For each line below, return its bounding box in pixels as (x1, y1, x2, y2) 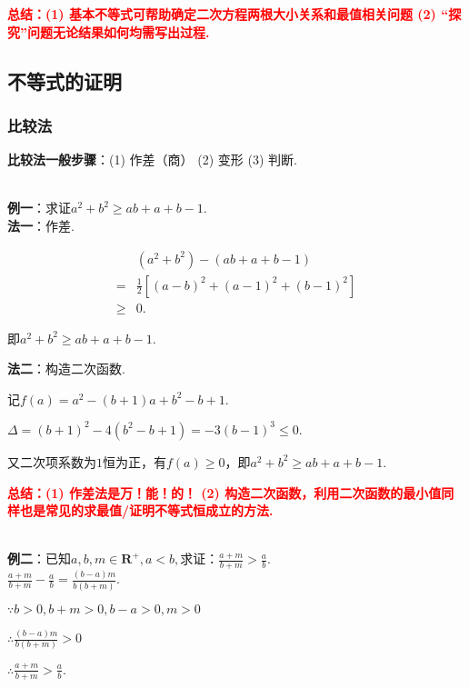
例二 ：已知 (7, 549, 71, 568)
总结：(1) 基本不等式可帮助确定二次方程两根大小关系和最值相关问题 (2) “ (7, 5, 449, 23)
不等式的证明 (7, 66, 122, 95)
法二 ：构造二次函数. (7, 359, 125, 378)
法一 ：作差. (7, 215, 75, 234)
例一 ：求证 (7, 198, 71, 217)
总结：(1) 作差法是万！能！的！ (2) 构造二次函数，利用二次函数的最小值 (7, 483, 442, 502)
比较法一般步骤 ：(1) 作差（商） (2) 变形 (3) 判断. (7, 150, 297, 169)
